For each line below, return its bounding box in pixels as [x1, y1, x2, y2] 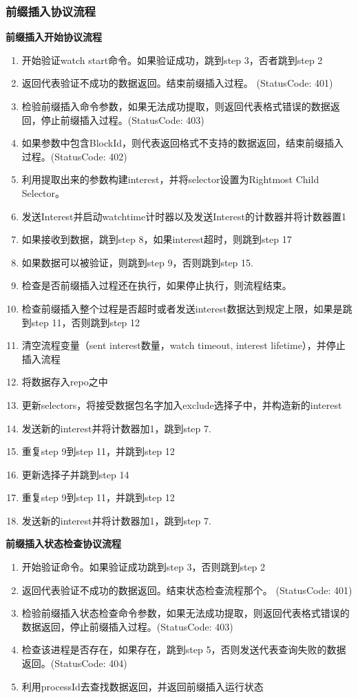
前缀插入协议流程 [6, 2, 96, 19]
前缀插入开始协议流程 [6, 30, 102, 44]
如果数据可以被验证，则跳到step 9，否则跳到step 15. [21, 255, 253, 269]
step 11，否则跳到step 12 [31, 315, 140, 329]
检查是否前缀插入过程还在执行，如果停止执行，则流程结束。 [21, 278, 292, 293]
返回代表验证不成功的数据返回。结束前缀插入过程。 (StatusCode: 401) [21, 76, 333, 90]
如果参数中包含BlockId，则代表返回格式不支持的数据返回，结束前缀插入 [21, 136, 344, 150]
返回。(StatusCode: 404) [21, 656, 127, 670]
